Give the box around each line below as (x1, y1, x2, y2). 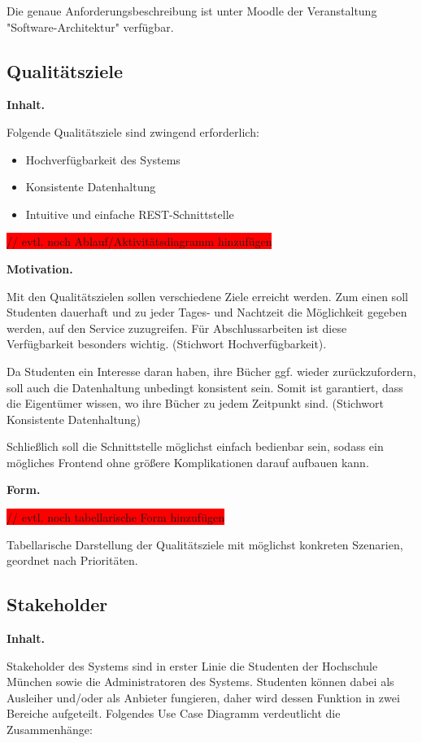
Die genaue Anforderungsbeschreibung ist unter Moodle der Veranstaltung (7, 2, 377, 19)
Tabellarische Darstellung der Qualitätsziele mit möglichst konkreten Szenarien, (7, 535, 403, 553)
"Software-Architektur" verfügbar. (7, 18, 174, 35)
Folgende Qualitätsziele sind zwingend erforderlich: (7, 123, 259, 140)
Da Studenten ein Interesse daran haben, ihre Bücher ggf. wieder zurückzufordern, (7, 362, 416, 379)
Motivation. (7, 260, 73, 277)
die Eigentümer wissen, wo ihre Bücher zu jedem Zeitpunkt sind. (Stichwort (7, 395, 384, 412)
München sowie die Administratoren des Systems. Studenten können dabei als (7, 673, 394, 690)
